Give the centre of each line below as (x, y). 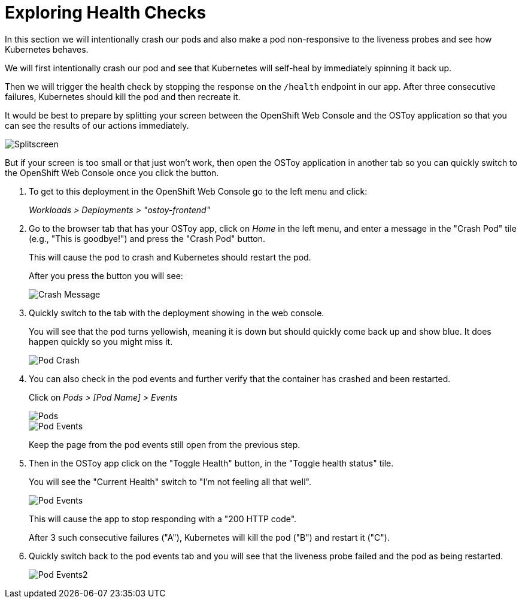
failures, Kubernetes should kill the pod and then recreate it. (123, 96)
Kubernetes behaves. (47, 49)
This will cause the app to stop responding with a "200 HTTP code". (163, 519)
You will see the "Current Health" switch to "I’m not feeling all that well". (170, 481)
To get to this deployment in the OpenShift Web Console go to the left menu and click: (198, 191)
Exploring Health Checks (106, 13)
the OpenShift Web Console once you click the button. (112, 172)
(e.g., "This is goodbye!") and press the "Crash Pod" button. (147, 238)
